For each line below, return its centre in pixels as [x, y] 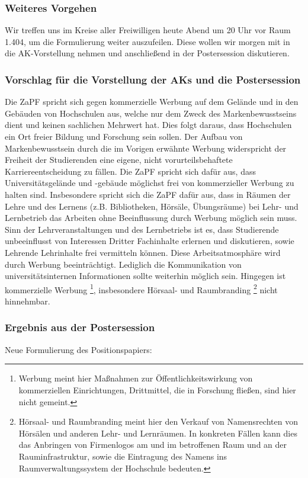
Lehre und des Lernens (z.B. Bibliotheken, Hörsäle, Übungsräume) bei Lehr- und [152, 206]
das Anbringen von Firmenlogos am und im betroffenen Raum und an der [153, 445]
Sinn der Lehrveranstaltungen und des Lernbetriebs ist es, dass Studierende [142, 229]
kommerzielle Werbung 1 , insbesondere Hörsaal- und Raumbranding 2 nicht [141, 288]
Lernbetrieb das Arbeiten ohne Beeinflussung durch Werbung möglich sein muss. [151, 218]
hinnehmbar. [28, 301]
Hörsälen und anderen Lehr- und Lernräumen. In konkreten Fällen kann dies [158, 433]
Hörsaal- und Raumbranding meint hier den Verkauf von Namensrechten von [158, 421]
